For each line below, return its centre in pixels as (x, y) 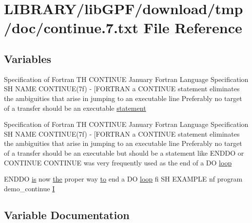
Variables (28, 58)
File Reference (193, 28)
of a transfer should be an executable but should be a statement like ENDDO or (124, 152)
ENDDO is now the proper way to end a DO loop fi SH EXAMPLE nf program (123, 179)
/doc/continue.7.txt (71, 28)
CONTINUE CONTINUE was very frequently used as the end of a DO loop (118, 162)
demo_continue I (29, 188)
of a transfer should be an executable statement (75, 108)
